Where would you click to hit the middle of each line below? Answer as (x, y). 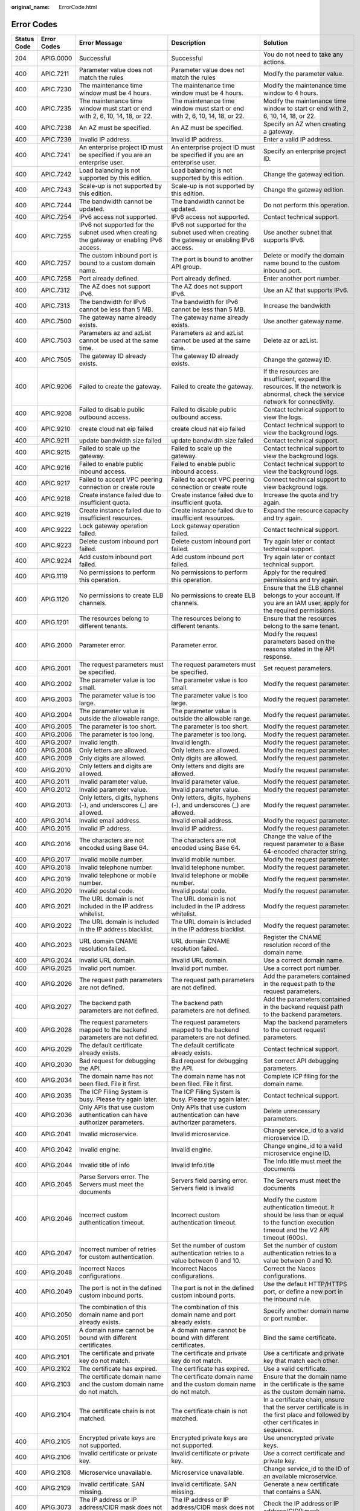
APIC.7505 (56, 360)
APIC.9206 (56, 386)
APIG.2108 (56, 1472)
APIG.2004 (56, 714)
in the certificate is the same (304, 1384)
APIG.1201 (55, 622)
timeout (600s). (285, 1237)
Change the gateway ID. (297, 360)
